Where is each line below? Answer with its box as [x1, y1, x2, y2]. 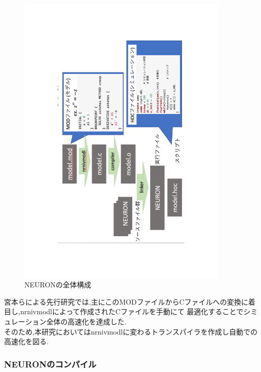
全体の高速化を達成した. [46, 316, 127, 327]
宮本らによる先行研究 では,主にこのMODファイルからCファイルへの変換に [4, 296, 248, 307]
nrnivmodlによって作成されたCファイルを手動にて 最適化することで [20, 306, 244, 317]
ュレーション [4, 316, 47, 327]
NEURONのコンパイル [4, 357, 97, 370]
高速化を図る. [4, 336, 49, 347]
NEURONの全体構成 [24, 279, 91, 290]
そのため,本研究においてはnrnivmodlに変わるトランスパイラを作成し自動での [4, 326, 257, 337]
